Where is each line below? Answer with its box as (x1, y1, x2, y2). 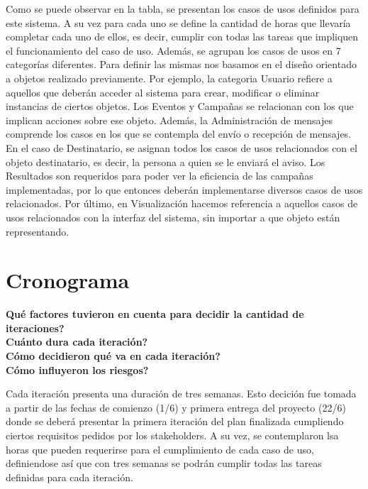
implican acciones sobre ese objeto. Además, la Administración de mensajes (6, 112, 333, 127)
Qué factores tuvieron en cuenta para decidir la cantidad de (6, 307, 304, 322)
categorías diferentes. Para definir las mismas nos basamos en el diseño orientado (6, 57, 357, 72)
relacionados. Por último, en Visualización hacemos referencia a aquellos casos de (6, 196, 358, 211)
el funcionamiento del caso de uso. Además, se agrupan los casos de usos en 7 (6, 43, 341, 57)
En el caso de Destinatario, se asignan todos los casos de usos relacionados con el (6, 140, 357, 155)
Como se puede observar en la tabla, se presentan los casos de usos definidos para (6, 1, 359, 16)
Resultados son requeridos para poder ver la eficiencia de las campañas (6, 168, 313, 183)
